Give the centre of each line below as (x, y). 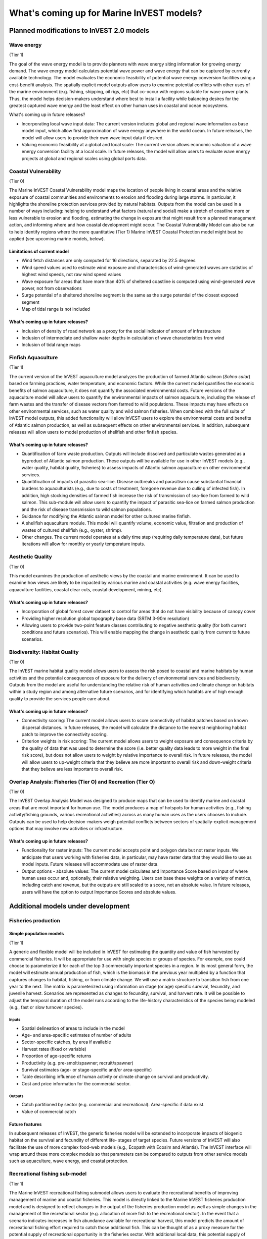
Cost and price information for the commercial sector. (76, 1083)
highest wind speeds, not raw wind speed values (71, 275)
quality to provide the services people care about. (60, 698)
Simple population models (37, 934)
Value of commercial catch (49, 1111)
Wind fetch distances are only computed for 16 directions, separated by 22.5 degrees (109, 261)
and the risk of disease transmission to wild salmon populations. (87, 509)
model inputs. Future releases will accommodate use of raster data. (90, 864)
